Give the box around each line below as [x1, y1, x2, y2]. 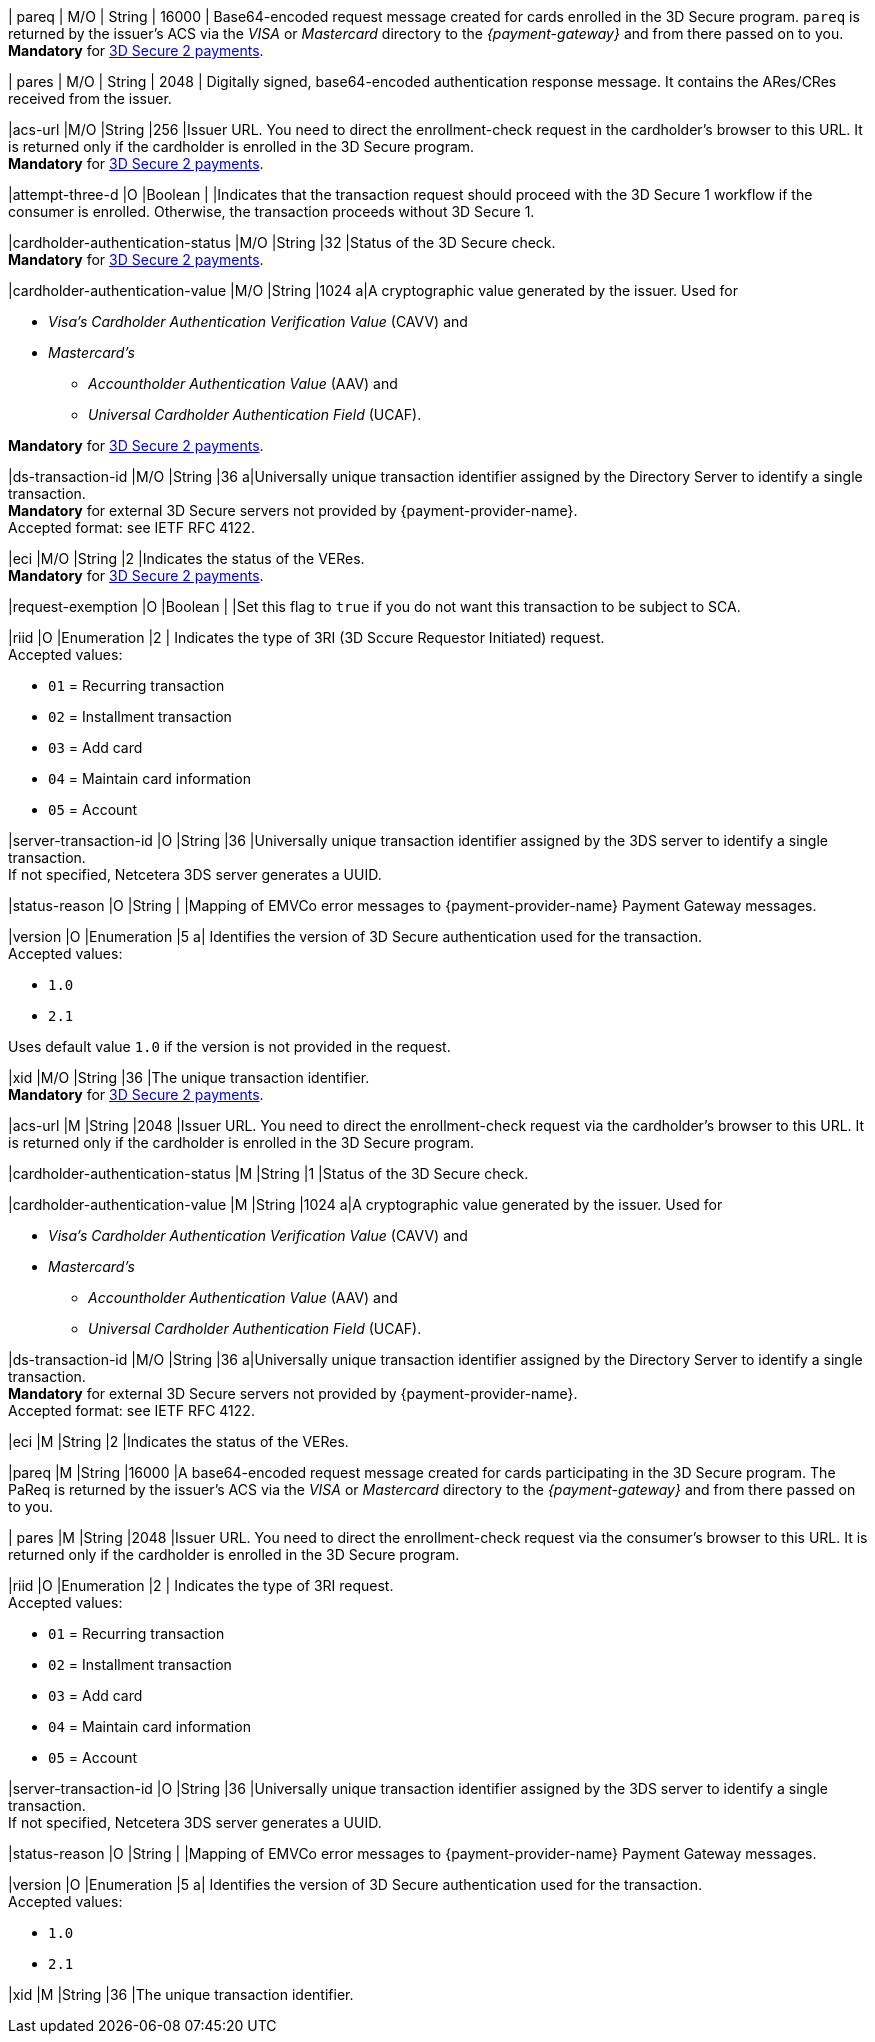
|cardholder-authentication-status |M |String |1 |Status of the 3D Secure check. [8, 1165, 529, 1182]
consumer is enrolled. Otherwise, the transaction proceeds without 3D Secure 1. [8, 203, 535, 220]
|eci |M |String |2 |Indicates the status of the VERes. [8, 1433, 349, 1450]
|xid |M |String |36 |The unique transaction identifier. [8, 1986, 354, 2003]
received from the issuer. [8, 90, 172, 107]
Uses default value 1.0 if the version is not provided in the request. [8, 1038, 451, 1055]
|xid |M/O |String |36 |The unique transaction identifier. [8, 1069, 370, 1086]
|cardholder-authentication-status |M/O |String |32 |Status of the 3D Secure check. [8, 234, 556, 251]
